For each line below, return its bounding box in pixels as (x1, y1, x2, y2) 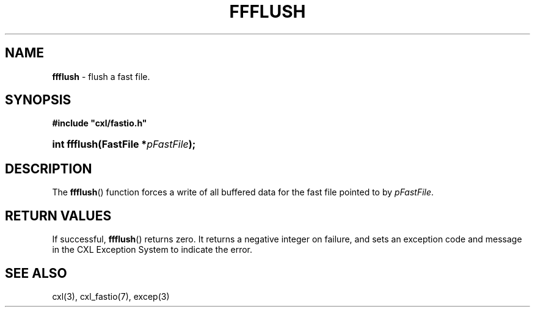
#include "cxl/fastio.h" (52, 118, 147, 129)
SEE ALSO (5, 265, 67, 281)
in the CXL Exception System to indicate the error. (52, 244, 253, 255)
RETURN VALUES (5, 208, 112, 223)
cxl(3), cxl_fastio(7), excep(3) (52, 291, 170, 302)
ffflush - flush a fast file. (52, 71, 150, 82)
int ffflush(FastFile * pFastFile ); (52, 138, 196, 151)
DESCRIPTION (5, 161, 92, 176)
